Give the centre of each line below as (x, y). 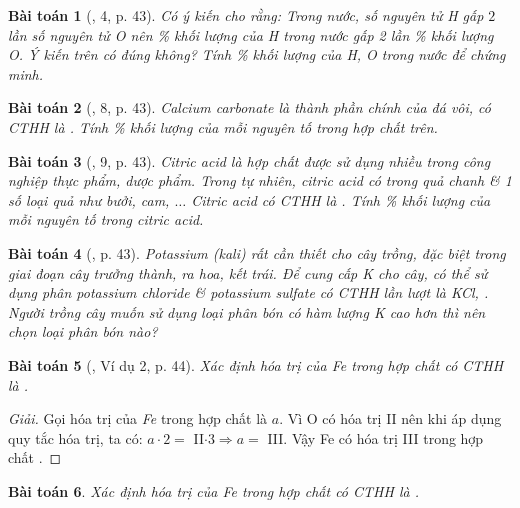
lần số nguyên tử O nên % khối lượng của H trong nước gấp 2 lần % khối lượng (251, 34)
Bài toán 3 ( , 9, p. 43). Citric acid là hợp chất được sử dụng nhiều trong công (249, 160)
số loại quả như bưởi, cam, (89, 199)
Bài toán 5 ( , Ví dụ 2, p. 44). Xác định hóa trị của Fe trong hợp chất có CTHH (256, 364)
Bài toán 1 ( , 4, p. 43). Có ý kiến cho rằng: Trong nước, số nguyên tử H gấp (246, 15)
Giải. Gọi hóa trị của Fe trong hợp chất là (138, 418)
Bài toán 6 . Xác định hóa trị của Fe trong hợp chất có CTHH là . (213, 490)
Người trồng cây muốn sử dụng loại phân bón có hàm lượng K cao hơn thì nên (247, 311)
